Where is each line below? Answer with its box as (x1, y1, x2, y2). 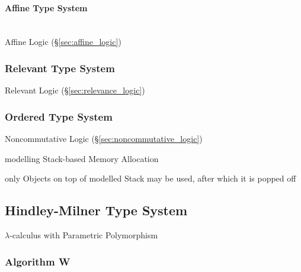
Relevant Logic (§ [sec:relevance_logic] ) (5, 84, 145, 96)
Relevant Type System (5, 60, 115, 75)
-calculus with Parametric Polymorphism (9, 229, 158, 241)
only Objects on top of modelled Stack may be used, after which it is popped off (5, 172, 296, 184)
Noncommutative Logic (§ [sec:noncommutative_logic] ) (5, 132, 203, 145)
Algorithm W (5, 254, 71, 268)
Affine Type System (5, 1, 88, 14)
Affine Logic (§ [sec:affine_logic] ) (5, 35, 121, 48)
